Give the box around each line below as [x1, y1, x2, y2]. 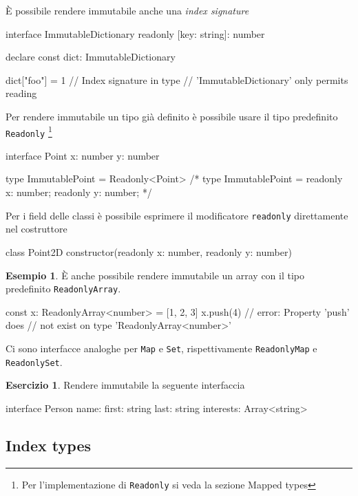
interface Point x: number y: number [6, 148, 160, 162]
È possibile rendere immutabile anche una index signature [6, 3, 249, 17]
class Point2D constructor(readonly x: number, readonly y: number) [6, 244, 292, 259]
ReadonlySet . [6, 354, 63, 369]
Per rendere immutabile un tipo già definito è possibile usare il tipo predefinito [6, 109, 338, 123]
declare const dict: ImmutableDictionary [6, 50, 176, 64]
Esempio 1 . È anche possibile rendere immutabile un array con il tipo [6, 268, 305, 282]
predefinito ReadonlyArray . [6, 281, 121, 296]
